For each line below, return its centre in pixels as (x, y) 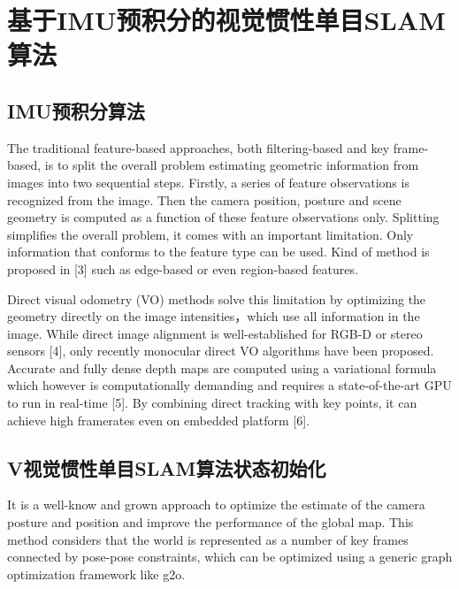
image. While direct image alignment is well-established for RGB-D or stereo (215, 333)
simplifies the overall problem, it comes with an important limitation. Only (210, 234)
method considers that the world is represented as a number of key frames (208, 539)
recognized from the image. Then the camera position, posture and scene (204, 199)
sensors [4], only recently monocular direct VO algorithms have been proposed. (221, 351)
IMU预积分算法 (76, 110)
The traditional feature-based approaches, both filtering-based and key (199, 147)
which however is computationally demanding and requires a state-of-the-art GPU (229, 385)
